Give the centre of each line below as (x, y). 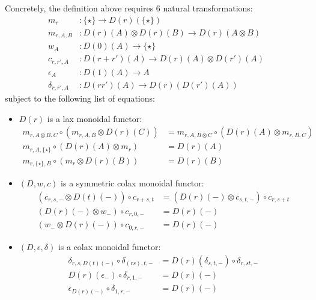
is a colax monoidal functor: (109, 246)
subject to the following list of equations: (80, 98)
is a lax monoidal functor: (95, 118)
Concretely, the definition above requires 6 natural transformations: (129, 8)
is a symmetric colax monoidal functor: (132, 183)
